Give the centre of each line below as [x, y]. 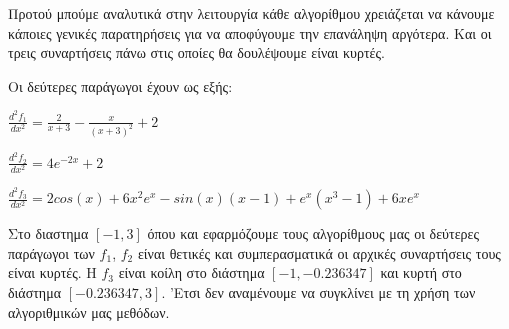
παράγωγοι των [51, 252]
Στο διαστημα [48, 233]
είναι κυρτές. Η [52, 272]
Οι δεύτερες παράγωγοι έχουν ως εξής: [120, 85]
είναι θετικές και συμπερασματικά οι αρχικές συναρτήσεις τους [319, 252]
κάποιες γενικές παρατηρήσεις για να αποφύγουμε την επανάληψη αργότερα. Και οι [250, 32]
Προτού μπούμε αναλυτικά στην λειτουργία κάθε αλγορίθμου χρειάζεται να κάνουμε [251, 13]
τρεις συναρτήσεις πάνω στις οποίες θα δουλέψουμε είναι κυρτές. [196, 52]
